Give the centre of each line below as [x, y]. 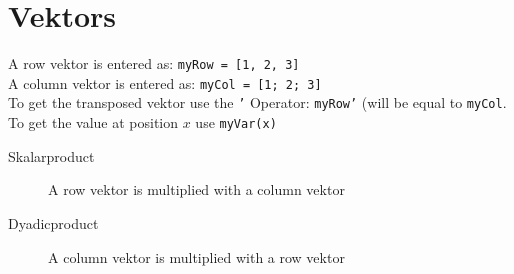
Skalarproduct [51, 155]
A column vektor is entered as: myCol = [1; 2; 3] [165, 82]
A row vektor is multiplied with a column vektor [196, 189]
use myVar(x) [236, 122]
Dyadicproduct [53, 222]
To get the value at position [93, 122]
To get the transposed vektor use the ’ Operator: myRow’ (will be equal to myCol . [257, 102]
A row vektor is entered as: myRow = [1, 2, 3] [154, 63]
